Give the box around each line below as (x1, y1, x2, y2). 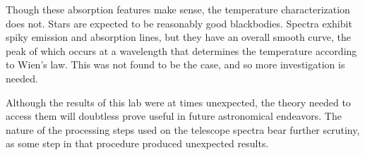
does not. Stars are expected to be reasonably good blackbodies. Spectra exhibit (6, 15, 352, 30)
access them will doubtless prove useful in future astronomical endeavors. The (6, 108, 342, 123)
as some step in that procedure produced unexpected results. (6, 136, 269, 151)
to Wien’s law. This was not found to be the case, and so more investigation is (6, 57, 345, 72)
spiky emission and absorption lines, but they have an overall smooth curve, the (6, 30, 352, 44)
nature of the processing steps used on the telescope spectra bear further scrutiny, (6, 122, 360, 137)
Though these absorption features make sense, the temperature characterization (6, 2, 350, 16)
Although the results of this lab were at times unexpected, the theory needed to (6, 94, 351, 109)
